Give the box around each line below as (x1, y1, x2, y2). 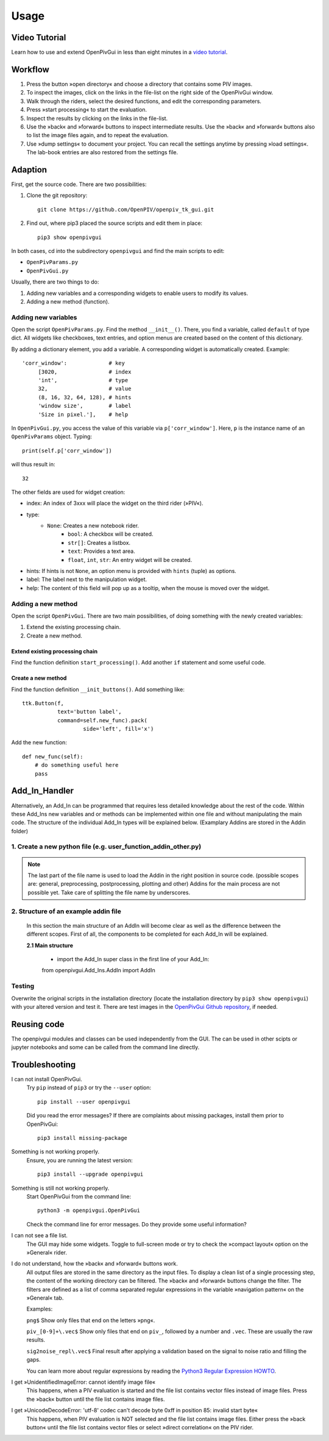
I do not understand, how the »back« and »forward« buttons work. (11, 1260, 178, 1267)
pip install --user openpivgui (37, 1098, 131, 1105)
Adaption (11, 165, 48, 175)
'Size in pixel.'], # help (38, 411, 129, 418)
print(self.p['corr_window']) (22, 447, 113, 454)
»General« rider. (26, 1248, 67, 1256)
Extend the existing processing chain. (26, 624, 121, 631)
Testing (11, 982, 35, 991)
